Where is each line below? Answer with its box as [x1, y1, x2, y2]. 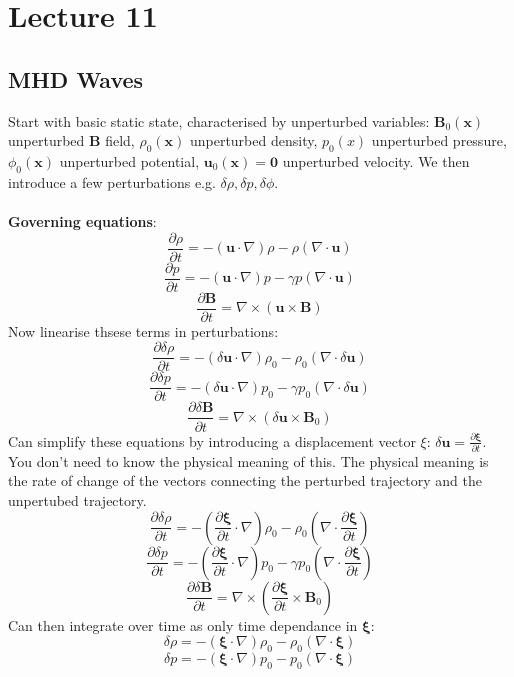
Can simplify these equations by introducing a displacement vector [8, 430, 416, 451]
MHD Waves [8, 63, 144, 94]
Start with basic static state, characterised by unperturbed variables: [8, 110, 430, 131]
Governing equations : [8, 210, 157, 231]
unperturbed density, [189, 130, 318, 151]
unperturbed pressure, [371, 130, 507, 151]
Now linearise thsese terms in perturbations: [8, 320, 279, 341]
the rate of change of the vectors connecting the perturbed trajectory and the [8, 470, 482, 491]
